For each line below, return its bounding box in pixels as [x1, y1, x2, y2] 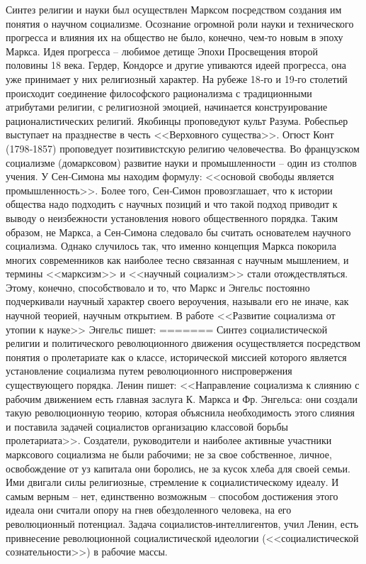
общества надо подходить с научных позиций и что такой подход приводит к [6, 197, 338, 211]
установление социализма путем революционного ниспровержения [6, 363, 292, 378]
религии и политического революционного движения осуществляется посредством [6, 336, 360, 350]
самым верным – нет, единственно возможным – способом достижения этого [6, 488, 338, 503]
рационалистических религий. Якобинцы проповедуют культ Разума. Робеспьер [6, 113, 348, 128]
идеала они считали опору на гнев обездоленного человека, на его [6, 502, 292, 517]
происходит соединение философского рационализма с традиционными [6, 85, 312, 100]
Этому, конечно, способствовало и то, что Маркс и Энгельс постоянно [6, 280, 310, 294]
